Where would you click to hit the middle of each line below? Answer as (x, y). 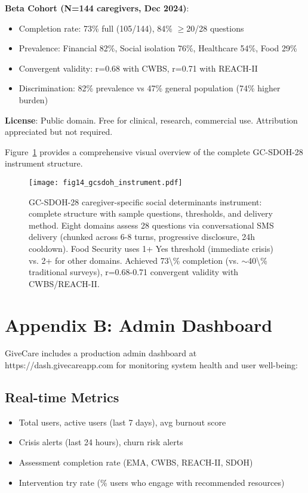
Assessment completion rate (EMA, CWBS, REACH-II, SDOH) (136, 462)
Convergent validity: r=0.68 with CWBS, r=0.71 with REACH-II (138, 68)
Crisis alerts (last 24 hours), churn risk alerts (101, 442)
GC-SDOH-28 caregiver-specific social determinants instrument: (145, 201)
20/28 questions (215, 28)
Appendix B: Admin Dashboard (139, 324)
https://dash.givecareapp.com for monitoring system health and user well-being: (151, 365)
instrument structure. (44, 163)
